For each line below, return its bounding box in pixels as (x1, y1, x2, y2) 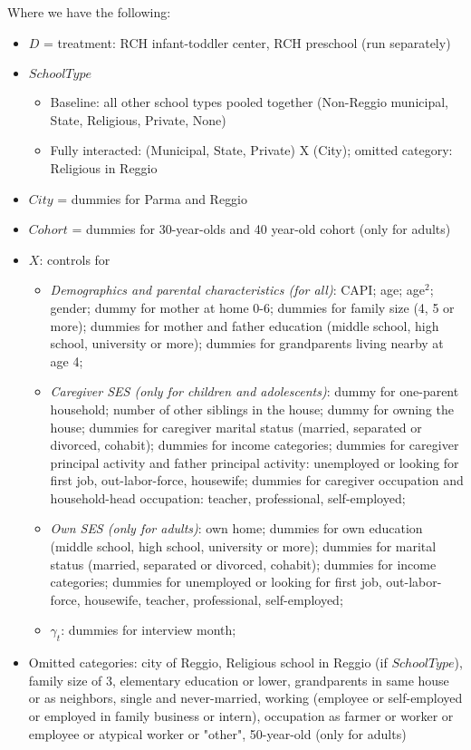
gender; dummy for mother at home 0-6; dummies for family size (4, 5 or (50, 297, 455, 317)
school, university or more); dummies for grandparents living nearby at (50, 334, 444, 353)
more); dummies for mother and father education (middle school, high (50, 316, 439, 335)
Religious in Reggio (50, 158, 158, 177)
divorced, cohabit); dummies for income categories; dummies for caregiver (50, 435, 459, 454)
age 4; (50, 351, 83, 370)
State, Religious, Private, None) (50, 110, 226, 129)
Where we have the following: (7, 3, 171, 21)
